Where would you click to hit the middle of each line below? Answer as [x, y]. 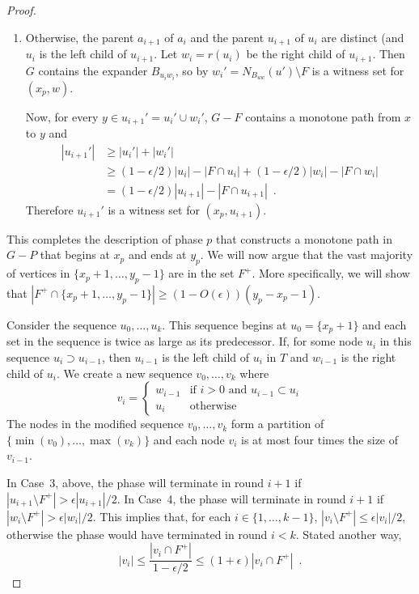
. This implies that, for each [162, 516]
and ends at [157, 255]
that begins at [75, 255]
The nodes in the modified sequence [95, 424]
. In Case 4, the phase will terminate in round [231, 498]
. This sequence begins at [224, 324]
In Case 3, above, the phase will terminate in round [135, 482]
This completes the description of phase [105, 238]
